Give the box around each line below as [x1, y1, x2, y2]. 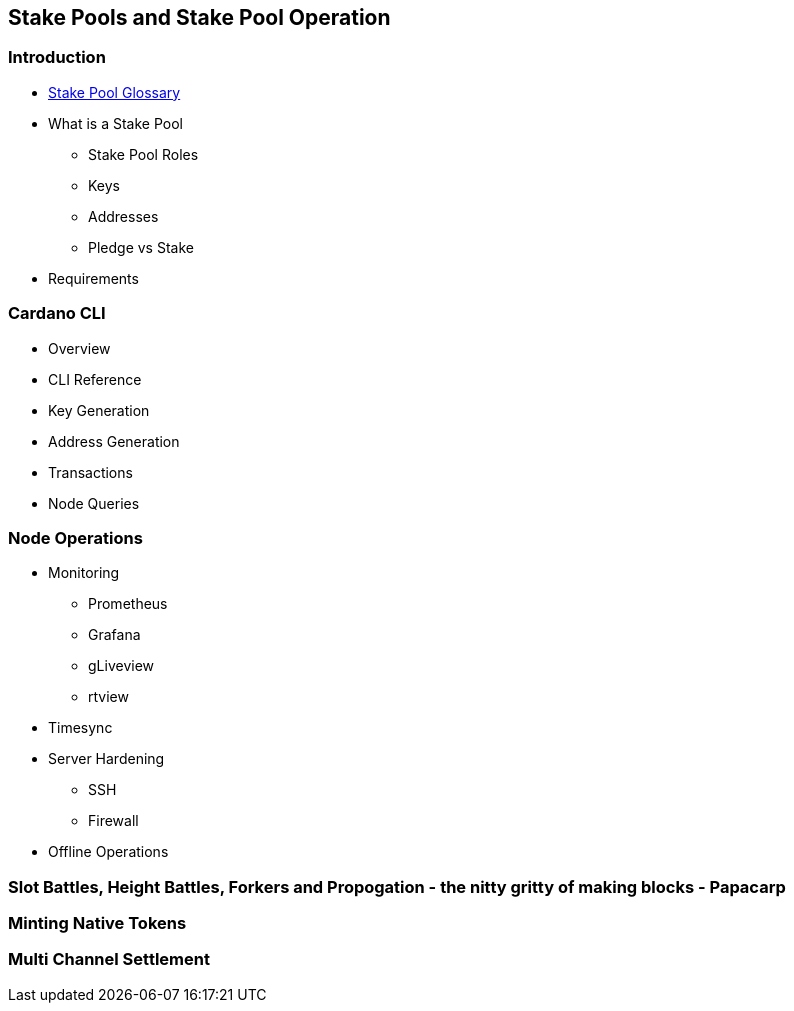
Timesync [48, 719, 113, 737]
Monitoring [48, 564, 120, 582]
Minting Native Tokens [8, 913, 187, 934]
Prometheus [88, 595, 168, 613]
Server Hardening [48, 750, 165, 768]
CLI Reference [48, 370, 142, 388]
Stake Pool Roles [88, 145, 199, 163]
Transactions [48, 463, 133, 481]
